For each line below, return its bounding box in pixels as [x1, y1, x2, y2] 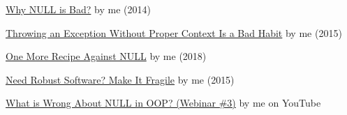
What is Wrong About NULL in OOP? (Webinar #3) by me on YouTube [6, 95, 321, 110]
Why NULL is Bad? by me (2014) [6, 2, 151, 16]
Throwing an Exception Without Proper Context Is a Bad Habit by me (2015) [6, 25, 342, 40]
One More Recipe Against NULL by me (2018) [6, 49, 207, 63]
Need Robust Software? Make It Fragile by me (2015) [6, 72, 235, 86]
